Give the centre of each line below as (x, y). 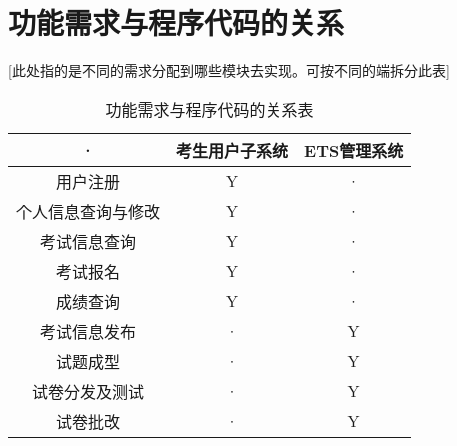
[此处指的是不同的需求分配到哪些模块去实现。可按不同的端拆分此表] (229, 70)
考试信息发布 (88, 331)
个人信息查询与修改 (88, 211)
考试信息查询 (88, 241)
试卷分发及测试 (88, 391)
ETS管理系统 (354, 150)
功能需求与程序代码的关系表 (209, 109)
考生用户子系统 (232, 150)
